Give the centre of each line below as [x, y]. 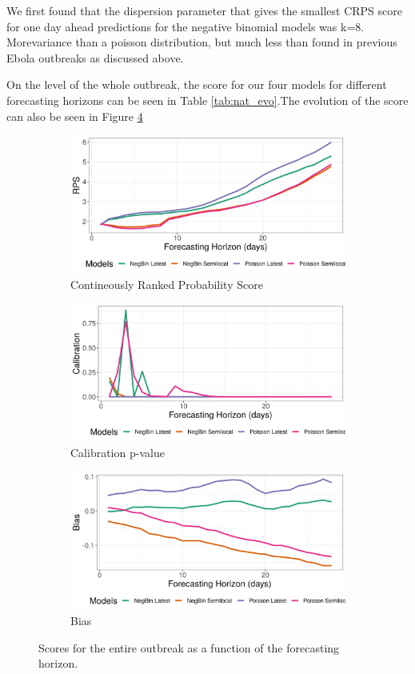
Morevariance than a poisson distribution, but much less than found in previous [202, 42]
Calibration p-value [118, 452]
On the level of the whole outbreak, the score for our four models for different [197, 84]
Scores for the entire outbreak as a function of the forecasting [189, 647]
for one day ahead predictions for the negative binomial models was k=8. [186, 26]
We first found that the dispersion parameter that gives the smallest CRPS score [204, 10]
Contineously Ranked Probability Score [167, 284]
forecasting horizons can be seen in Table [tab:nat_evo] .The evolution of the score [207, 100]
